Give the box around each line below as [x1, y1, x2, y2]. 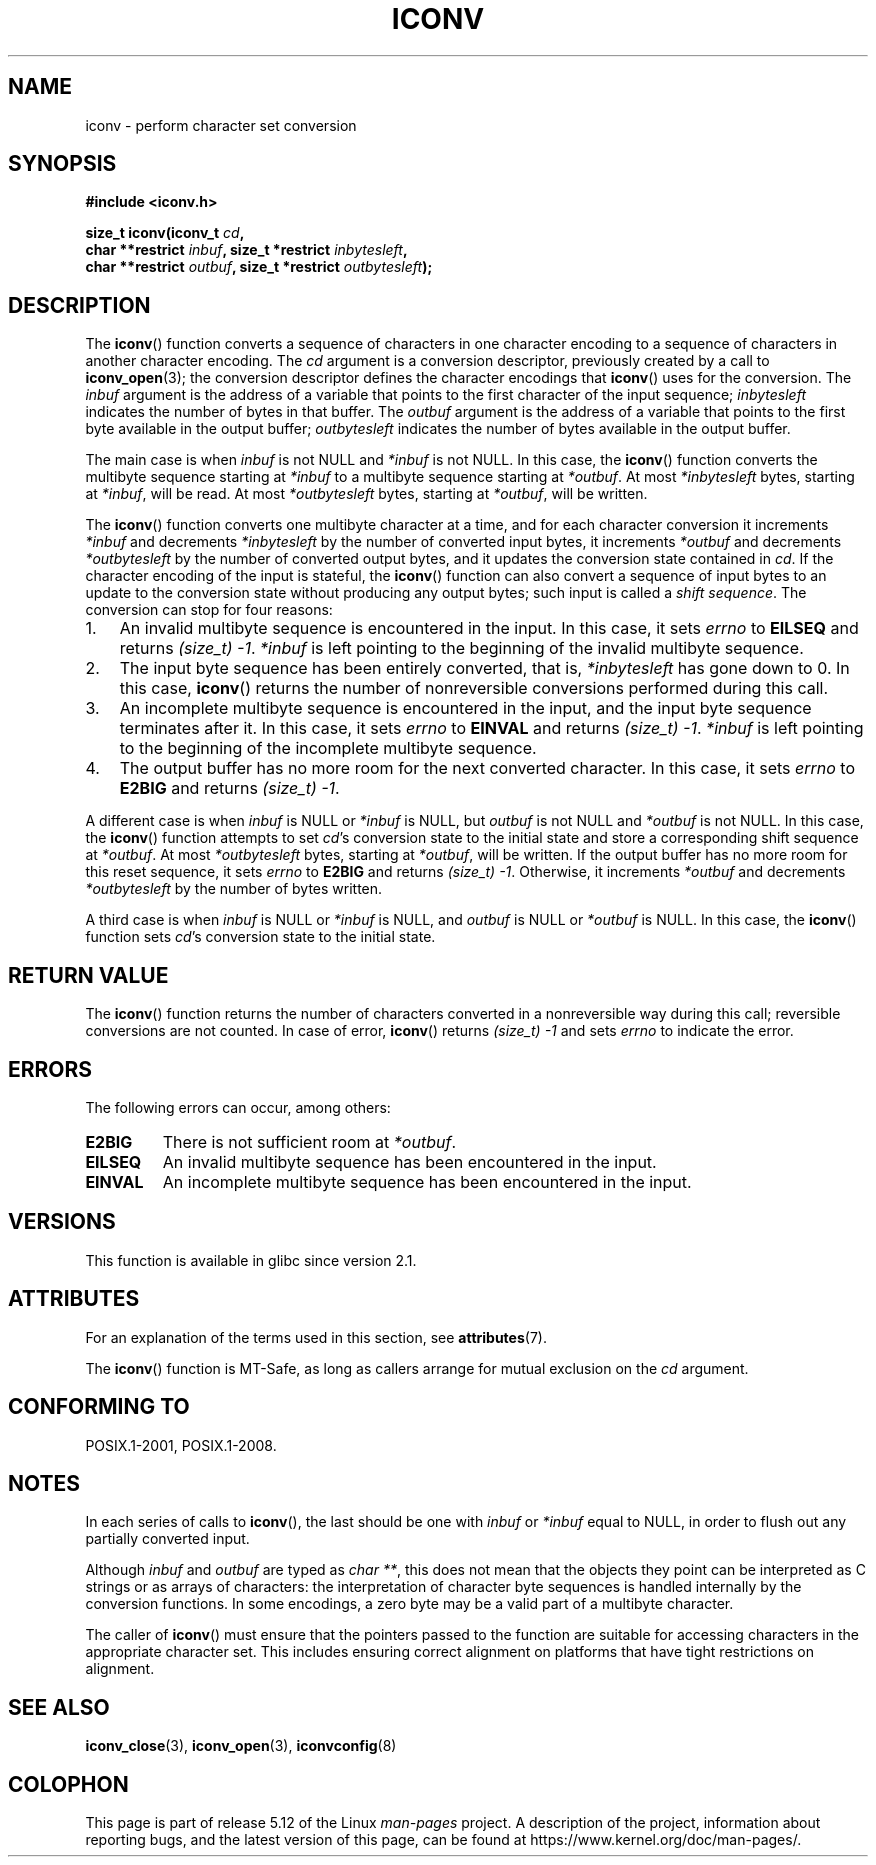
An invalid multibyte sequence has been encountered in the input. [162, 1151, 657, 1172]
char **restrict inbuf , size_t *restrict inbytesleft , [85, 241, 408, 259]
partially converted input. [85, 1530, 250, 1548]
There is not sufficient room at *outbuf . [162, 1131, 456, 1152]
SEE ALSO [8, 1694, 110, 1720]
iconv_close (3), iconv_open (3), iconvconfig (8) [85, 1737, 397, 1755]
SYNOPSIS [8, 151, 117, 177]
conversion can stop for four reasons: [85, 601, 333, 619]
